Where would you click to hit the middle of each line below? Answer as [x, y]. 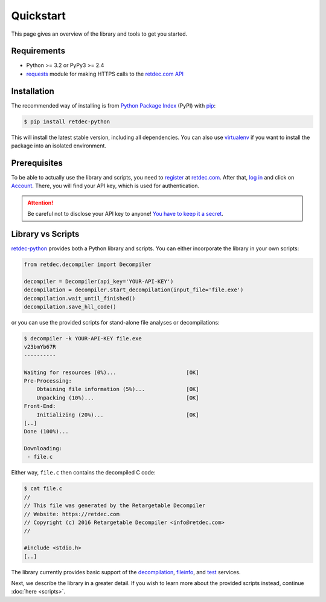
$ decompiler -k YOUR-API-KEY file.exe [83, 338]
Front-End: [40, 406]
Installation [33, 91]
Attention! [40, 202]
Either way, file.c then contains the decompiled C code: [83, 473]
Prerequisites [37, 163]
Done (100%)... [46, 432]
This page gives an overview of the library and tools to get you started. [99, 34]
